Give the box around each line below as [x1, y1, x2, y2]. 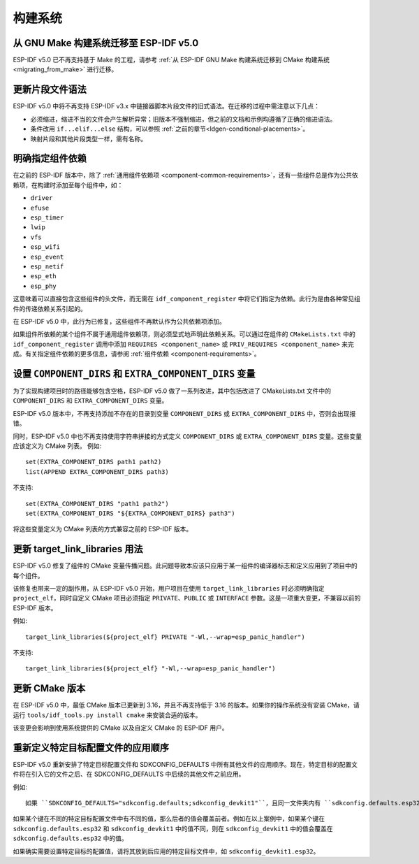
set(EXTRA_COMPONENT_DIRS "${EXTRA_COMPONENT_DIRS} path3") [25, 509, 235, 517]
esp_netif [30, 262, 64, 271]
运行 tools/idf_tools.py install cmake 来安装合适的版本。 [13, 710, 202, 719]
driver [30, 194, 53, 202]
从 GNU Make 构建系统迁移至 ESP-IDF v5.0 [13, 37, 199, 49]
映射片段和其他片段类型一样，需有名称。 [30, 134, 147, 143]
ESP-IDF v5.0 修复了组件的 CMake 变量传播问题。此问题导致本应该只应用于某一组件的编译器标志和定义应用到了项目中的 [13, 561, 358, 570]
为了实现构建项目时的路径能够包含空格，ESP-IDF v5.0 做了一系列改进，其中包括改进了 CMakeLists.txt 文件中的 [13, 387, 332, 395]
